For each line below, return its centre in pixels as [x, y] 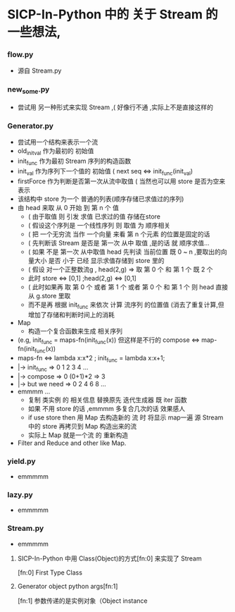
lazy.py [20, 494]
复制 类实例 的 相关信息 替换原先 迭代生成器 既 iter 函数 [108, 400]
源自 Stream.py [39, 71]
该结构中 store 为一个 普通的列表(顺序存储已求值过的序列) [101, 199]
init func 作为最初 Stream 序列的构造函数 [74, 161]
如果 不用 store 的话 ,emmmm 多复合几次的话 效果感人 [106, 408]
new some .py [28, 90]
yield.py [22, 461]
